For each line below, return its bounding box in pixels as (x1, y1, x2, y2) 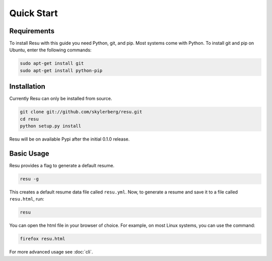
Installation (9, 82, 45, 91)
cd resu (20, 116, 39, 122)
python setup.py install (20, 123, 82, 129)
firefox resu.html (20, 236, 65, 242)
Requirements (9, 27, 55, 35)
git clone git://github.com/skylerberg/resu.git (20, 109, 143, 115)
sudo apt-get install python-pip (20, 68, 103, 73)
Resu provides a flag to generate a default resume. (9, 162, 115, 168)
